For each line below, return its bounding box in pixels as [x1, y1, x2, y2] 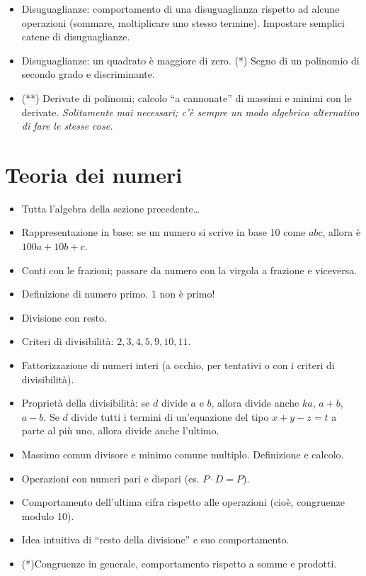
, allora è [322, 225, 361, 239]
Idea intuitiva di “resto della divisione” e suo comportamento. [21, 532, 290, 547]
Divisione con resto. [21, 310, 107, 324]
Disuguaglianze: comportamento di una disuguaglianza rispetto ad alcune [21, 1, 340, 16]
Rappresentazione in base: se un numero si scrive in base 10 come [21, 225, 306, 239]
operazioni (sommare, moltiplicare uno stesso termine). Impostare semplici [21, 15, 345, 30]
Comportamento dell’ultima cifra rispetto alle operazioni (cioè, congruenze [21, 495, 345, 509]
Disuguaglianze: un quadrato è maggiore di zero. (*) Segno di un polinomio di [21, 52, 360, 67]
